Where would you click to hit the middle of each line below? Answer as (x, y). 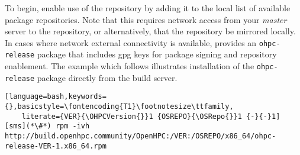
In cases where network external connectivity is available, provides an (131, 42)
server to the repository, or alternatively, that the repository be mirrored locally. (150, 31)
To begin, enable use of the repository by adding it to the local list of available (148, 8)
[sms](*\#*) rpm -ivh (47, 126)
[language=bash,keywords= (56, 97)
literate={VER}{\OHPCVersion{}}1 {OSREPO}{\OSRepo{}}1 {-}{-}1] (151, 116)
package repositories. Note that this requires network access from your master (146, 19)
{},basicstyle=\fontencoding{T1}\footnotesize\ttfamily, (119, 107)
